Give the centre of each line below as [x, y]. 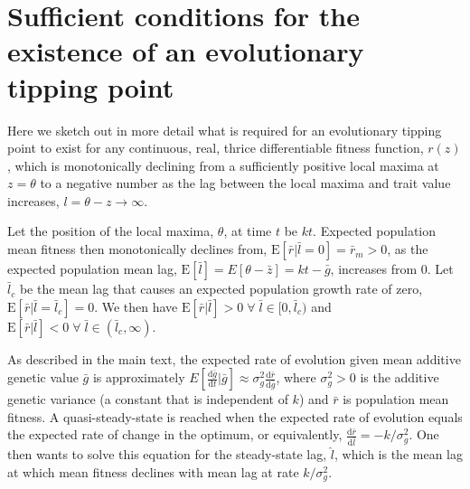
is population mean [396, 399]
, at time [248, 231]
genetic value [43, 377]
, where [296, 377]
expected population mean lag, [92, 269]
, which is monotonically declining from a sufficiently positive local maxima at [223, 165]
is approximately [139, 377]
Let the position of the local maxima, [111, 231]
